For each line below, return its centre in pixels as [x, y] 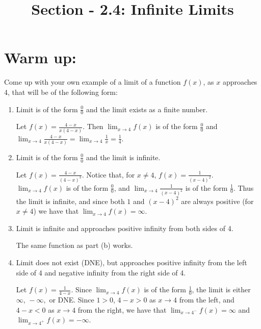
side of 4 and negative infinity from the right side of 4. [101, 272]
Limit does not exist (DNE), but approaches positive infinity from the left [132, 262]
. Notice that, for [108, 174]
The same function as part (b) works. [74, 245]
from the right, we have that [122, 309]
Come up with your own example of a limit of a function [93, 82]
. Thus [243, 187]
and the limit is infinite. [123, 157]
